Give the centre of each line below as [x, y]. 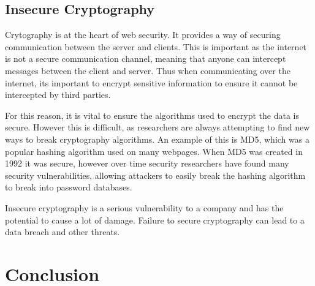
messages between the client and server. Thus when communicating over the [148, 70]
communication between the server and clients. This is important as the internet [156, 46]
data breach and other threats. [63, 232]
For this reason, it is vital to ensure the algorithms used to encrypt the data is [152, 115]
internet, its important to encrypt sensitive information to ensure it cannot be [151, 82]
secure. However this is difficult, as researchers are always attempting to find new [157, 127]
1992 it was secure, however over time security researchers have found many [147, 163]
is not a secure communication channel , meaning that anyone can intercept [146, 58]
